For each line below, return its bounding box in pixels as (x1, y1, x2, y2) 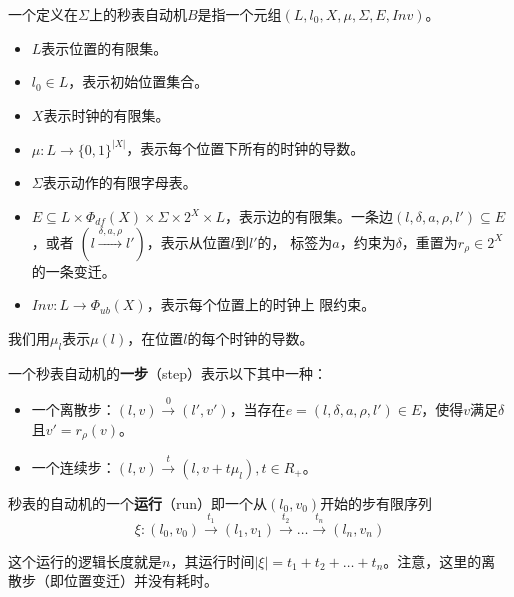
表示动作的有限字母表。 (42, 172, 197, 193)
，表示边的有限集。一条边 (225, 206, 394, 226)
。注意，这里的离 (383, 550, 496, 571)
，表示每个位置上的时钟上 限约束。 (146, 294, 376, 315)
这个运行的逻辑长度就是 (8, 550, 162, 571)
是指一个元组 (197, 4, 282, 24)
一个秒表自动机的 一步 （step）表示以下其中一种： (8, 362, 327, 383)
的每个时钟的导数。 (187, 327, 314, 348)
